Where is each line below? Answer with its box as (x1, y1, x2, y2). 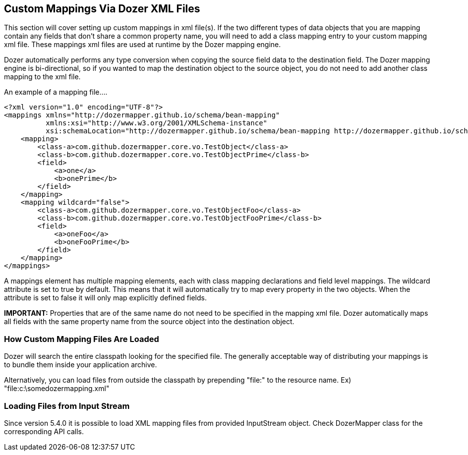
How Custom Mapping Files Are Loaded (4, 334, 159, 344)
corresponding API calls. (4, 427, 84, 436)
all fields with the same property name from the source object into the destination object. (4, 317, 294, 326)
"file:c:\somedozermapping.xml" (4, 384, 110, 393)
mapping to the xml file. (4, 72, 81, 81)
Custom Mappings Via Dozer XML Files (4, 2, 200, 15)
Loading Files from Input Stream (4, 400, 130, 411)
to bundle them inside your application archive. (4, 360, 157, 369)
